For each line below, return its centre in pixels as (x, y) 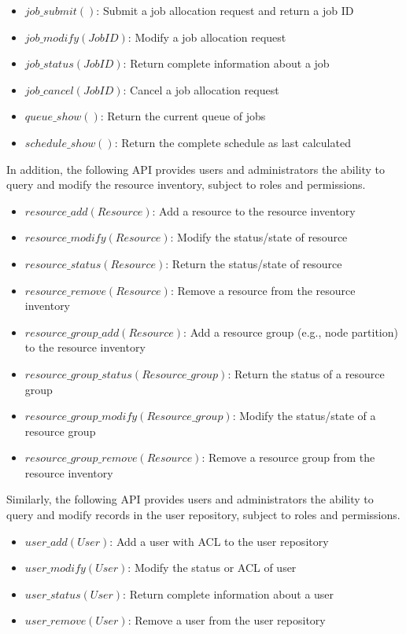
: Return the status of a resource (306, 373)
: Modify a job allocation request (207, 37)
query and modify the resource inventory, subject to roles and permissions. (186, 184)
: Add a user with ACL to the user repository (219, 541)
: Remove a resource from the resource (263, 290)
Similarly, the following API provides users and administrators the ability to (190, 499)
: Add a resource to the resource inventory (254, 210)
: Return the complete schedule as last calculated (233, 142)
